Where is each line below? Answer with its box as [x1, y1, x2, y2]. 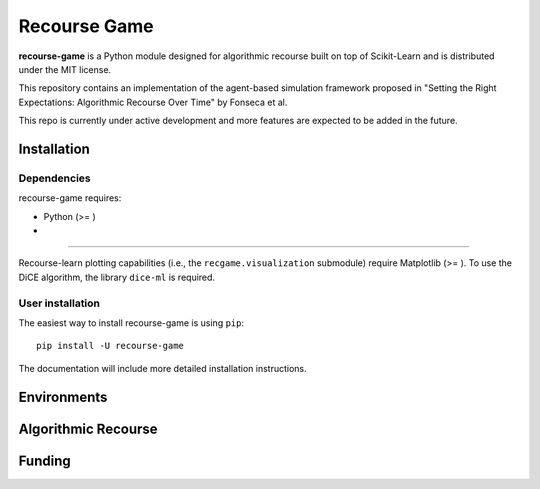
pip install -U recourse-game [36, 340, 185, 352]
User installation [18, 296, 100, 310]
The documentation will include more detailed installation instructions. [18, 362, 307, 374]
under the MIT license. [18, 63, 112, 75]
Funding [18, 452, 72, 469]
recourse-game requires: [18, 192, 122, 204]
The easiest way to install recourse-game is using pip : [18, 316, 245, 329]
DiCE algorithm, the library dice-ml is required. [18, 271, 215, 283]
